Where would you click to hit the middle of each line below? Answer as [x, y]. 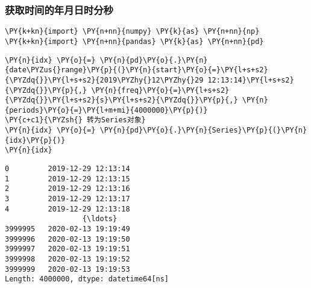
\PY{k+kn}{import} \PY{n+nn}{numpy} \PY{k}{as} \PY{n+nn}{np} [132, 32]
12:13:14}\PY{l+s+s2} [251, 80]
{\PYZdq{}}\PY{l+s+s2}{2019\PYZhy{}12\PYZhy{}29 [104, 80]
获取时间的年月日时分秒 [59, 9]
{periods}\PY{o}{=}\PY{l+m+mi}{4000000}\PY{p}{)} [106, 110]
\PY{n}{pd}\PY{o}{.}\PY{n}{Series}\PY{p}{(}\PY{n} [203, 130]
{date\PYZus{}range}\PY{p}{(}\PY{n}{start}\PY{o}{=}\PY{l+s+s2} [137, 70]
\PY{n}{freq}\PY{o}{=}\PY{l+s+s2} [160, 90]
